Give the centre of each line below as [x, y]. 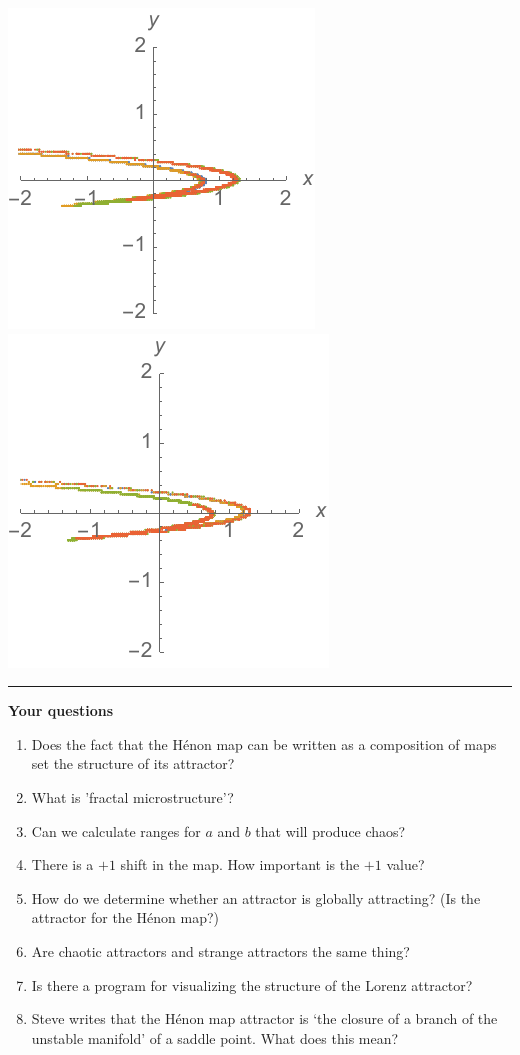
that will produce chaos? [330, 830]
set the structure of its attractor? [133, 763]
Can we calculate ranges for [116, 830]
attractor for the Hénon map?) [125, 917]
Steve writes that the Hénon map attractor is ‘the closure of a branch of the [264, 1018]
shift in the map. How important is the [240, 864]
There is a [62, 864]
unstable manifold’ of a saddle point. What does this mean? [215, 1037]
